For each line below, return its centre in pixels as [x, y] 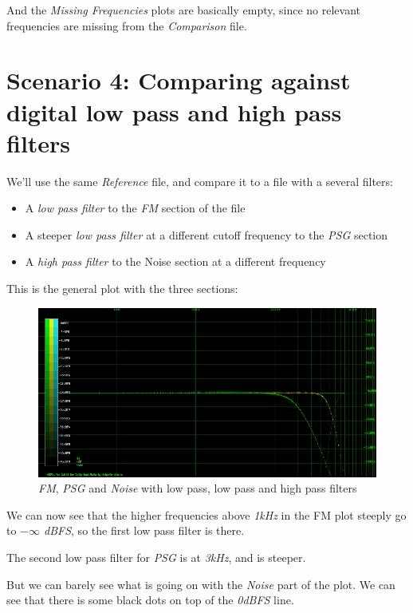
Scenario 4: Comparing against [179, 80]
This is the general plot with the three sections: [122, 289]
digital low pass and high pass [174, 111]
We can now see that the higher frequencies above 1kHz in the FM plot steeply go [206, 514]
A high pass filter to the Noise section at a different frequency [175, 261]
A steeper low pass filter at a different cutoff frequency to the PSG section [206, 234]
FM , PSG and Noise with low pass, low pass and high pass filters [198, 488]
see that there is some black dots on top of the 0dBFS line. [150, 600]
